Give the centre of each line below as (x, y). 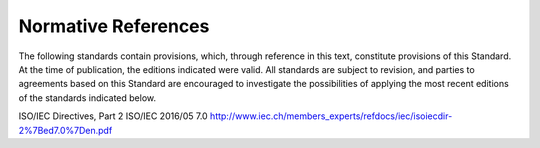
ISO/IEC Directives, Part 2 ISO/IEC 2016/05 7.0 (113, 116)
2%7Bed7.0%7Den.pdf (65, 130)
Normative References (114, 26)
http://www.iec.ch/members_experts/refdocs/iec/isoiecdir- (331, 116)
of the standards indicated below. (87, 97)
